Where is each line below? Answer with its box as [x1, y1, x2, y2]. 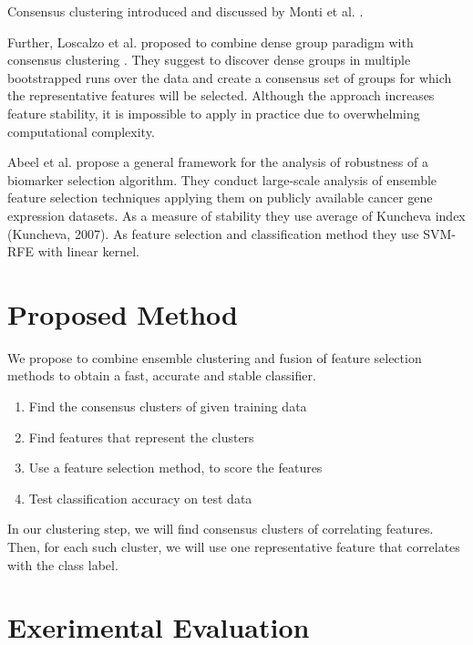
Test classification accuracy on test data [28, 488, 252, 507]
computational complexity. [7, 121, 155, 140]
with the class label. [7, 555, 118, 574]
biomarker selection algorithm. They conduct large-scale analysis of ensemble [7, 170, 437, 189]
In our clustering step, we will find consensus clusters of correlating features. [7, 519, 434, 538]
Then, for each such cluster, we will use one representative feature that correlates [7, 537, 460, 556]
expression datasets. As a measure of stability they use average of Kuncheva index [7, 205, 466, 224]
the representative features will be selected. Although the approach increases [7, 86, 435, 105]
